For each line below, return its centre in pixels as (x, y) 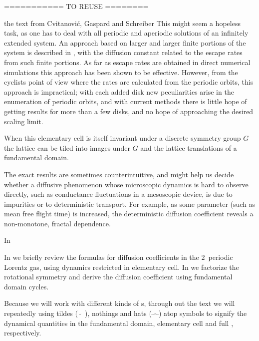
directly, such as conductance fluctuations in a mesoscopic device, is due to (118, 194)
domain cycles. (26, 286)
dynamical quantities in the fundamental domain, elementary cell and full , (119, 323)
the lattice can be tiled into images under (67, 147)
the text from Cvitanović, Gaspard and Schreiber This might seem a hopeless (122, 23)
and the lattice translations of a (189, 147)
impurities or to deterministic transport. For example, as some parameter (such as (130, 204)
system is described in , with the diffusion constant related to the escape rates (123, 52)
